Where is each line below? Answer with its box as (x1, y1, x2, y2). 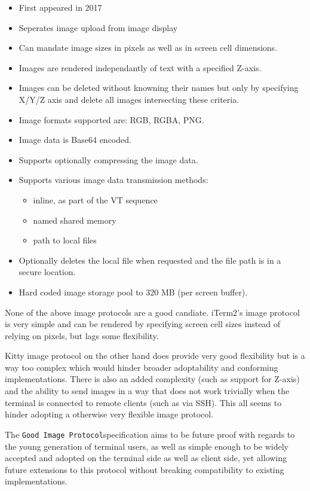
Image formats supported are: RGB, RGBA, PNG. (19, 113, 204, 126)
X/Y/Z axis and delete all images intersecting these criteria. (19, 93, 240, 105)
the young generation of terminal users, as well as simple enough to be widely (5, 440, 288, 452)
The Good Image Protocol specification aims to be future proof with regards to (5, 428, 295, 440)
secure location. (19, 266, 76, 278)
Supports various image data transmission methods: (19, 173, 208, 186)
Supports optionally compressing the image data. (19, 153, 198, 166)
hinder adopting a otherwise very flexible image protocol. (5, 408, 214, 420)
